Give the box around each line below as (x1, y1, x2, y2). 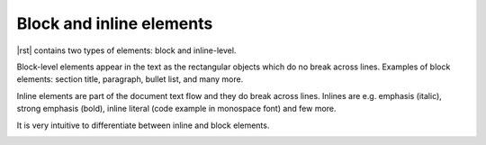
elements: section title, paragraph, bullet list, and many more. (16, 74, 244, 85)
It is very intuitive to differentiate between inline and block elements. (16, 120, 270, 131)
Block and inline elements (16, 14, 213, 33)
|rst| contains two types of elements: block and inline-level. (16, 45, 237, 56)
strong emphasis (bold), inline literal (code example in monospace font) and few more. (16, 104, 337, 114)
